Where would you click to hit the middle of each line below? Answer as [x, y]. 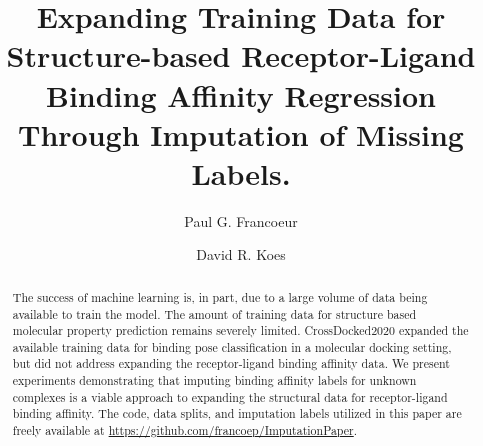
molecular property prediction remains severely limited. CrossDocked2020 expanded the [240, 330]
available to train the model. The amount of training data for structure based [214, 313]
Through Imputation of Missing [241, 133]
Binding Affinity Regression [241, 94]
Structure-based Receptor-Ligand [241, 55]
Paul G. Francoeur [241, 220]
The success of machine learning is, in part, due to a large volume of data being [220, 296]
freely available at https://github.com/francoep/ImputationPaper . [185, 430]
